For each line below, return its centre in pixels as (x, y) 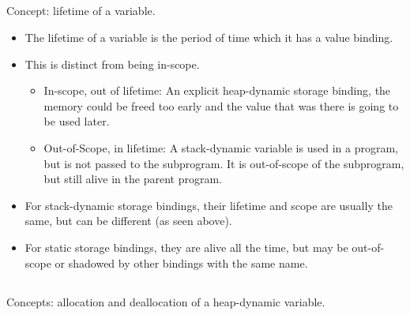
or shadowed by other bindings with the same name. (181, 262)
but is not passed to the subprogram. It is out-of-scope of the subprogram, (224, 163)
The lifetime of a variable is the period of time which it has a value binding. (209, 37)
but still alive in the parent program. (133, 179)
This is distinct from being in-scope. (112, 64)
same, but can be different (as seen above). (128, 221)
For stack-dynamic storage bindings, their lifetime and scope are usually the (209, 205)
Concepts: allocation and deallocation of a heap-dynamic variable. (166, 301)
